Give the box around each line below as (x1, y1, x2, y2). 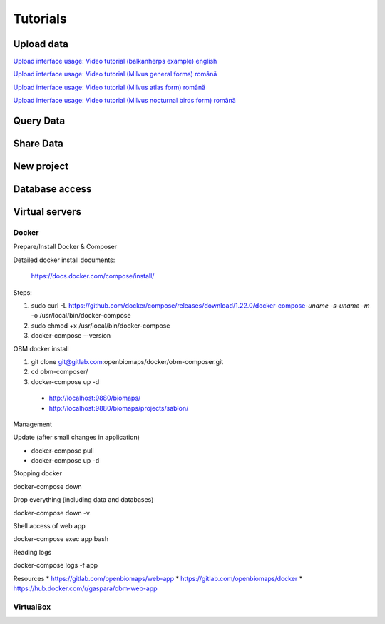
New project (13, 161, 69, 173)
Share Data (13, 138, 63, 150)
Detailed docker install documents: (13, 256, 115, 264)
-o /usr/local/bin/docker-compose (31, 311, 131, 320)
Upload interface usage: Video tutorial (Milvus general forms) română (13, 70, 217, 79)
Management (13, 420, 53, 428)
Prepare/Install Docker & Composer (13, 243, 118, 251)
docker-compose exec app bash (13, 535, 109, 543)
